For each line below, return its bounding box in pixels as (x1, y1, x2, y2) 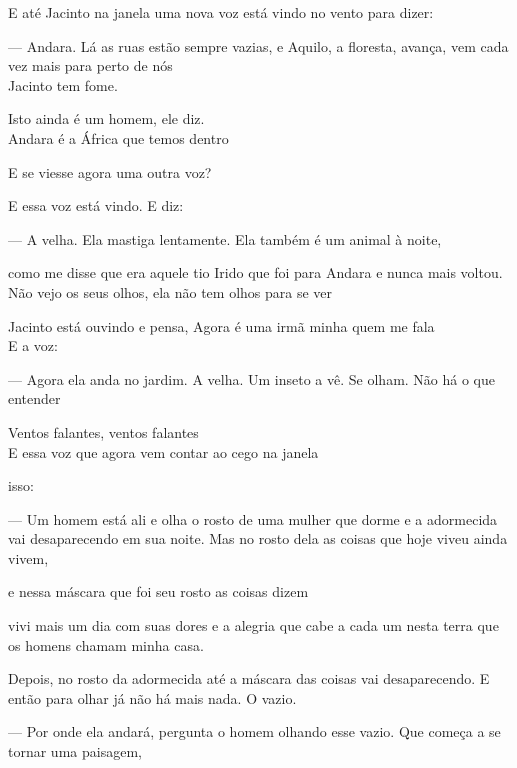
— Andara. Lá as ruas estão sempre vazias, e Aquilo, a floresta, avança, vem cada (8, 35, 509, 56)
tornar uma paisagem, (8, 741, 142, 762)
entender (8, 388, 61, 409)
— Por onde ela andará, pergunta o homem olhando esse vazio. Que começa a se (8, 721, 501, 742)
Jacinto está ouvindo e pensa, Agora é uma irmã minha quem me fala (8, 315, 435, 336)
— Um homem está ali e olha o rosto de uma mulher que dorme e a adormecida (8, 508, 498, 529)
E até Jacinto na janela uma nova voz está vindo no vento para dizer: (8, 2, 434, 22)
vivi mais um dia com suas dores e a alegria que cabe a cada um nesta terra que (8, 615, 499, 636)
